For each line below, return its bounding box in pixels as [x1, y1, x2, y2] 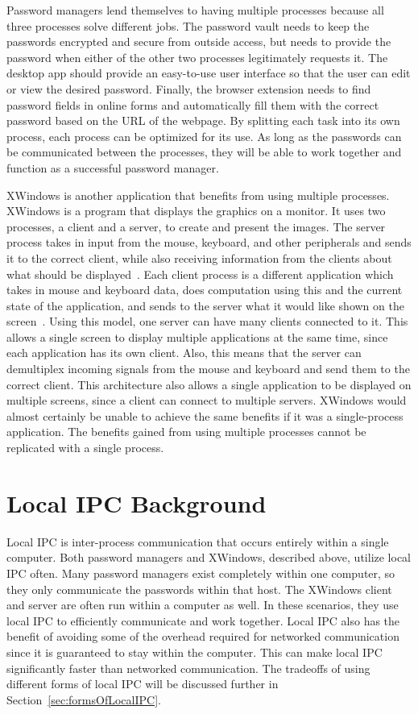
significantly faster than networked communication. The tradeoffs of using [6, 659, 370, 676]
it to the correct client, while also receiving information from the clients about [6, 249, 392, 266]
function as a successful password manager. [6, 159, 219, 176]
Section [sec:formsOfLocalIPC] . [6, 691, 161, 708]
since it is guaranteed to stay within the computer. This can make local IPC [6, 643, 383, 660]
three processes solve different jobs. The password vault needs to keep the [6, 17, 370, 34]
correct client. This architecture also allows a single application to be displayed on [6, 376, 412, 392]
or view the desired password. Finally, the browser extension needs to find [6, 80, 371, 97]
